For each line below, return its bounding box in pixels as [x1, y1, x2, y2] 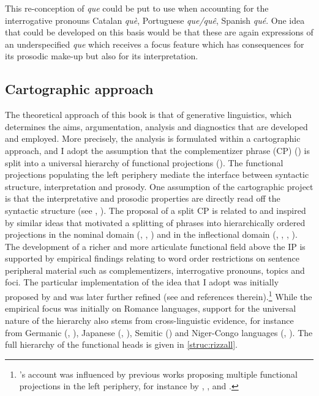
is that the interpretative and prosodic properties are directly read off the [5, 192, 280, 205]
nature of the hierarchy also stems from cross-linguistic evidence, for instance [5, 313, 294, 326]
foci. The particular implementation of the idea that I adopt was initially [5, 276, 279, 288]
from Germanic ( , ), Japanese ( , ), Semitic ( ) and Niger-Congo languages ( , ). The [5, 326, 313, 339]
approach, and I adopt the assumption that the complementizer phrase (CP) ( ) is [5, 144, 310, 156]
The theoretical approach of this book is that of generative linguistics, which [5, 108, 292, 121]
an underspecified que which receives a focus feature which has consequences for [5, 37, 304, 50]
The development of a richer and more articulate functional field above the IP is [5, 240, 306, 252]
